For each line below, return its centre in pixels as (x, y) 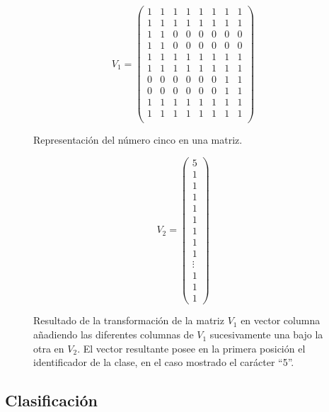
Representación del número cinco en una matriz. (138, 140)
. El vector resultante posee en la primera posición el (191, 348)
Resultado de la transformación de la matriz (129, 320)
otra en (49, 348)
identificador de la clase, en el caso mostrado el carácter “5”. (164, 362)
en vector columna (281, 320)
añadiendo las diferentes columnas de (114, 334)
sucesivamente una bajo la (266, 334)
